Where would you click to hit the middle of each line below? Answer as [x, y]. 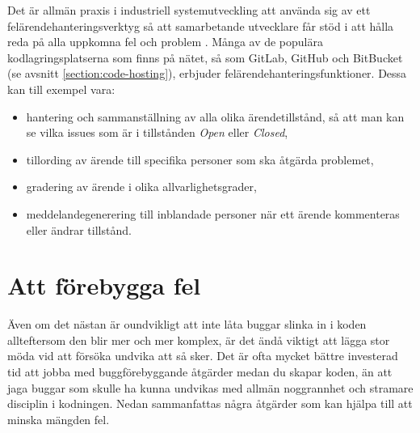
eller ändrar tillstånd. [79, 229]
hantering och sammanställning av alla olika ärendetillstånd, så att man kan [215, 116]
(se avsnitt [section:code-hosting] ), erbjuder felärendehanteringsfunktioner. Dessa [207, 73]
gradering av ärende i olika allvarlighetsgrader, [141, 187]
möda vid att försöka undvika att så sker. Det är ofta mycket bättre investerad [203, 356]
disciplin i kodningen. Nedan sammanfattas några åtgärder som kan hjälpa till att [210, 403]
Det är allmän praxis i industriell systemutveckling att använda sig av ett [189, 10]
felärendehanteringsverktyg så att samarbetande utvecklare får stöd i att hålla [201, 25]
